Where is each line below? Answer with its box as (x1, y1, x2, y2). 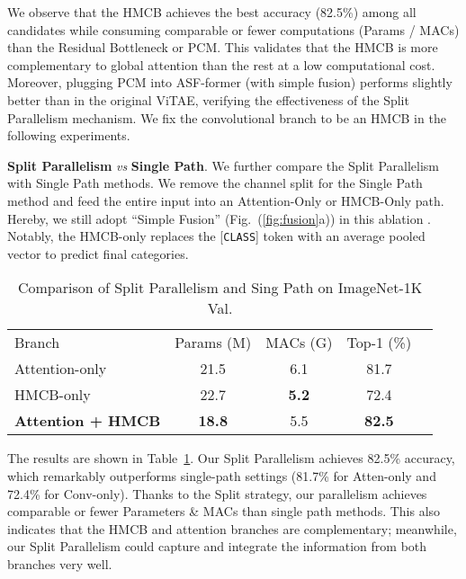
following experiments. (7, 126, 130, 145)
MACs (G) (265, 332, 333, 353)
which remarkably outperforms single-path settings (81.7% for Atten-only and (7, 466, 436, 485)
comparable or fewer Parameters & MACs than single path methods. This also (7, 502, 441, 521)
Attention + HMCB (14, 410, 161, 432)
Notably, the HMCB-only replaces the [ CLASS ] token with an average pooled (7, 227, 426, 245)
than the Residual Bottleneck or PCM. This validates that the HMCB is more (7, 38, 438, 57)
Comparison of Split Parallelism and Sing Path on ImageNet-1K (17, 277, 423, 298)
